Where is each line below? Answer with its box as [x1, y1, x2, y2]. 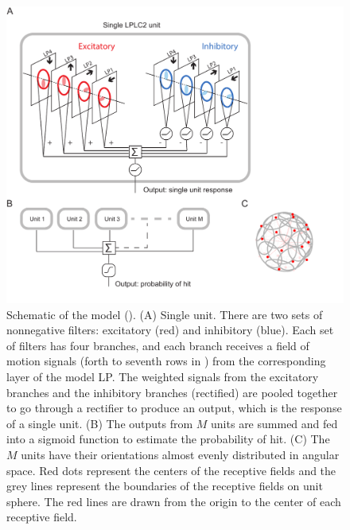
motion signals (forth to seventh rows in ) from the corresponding [6, 353, 326, 369]
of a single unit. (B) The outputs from [6, 415, 193, 431]
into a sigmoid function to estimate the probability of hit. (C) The [6, 431, 330, 447]
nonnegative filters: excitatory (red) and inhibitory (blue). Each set [6, 322, 334, 338]
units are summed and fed [211, 415, 338, 431]
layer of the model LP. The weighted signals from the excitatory [6, 368, 319, 385]
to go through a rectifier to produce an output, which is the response [6, 399, 342, 416]
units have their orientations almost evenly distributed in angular [21, 446, 340, 462]
